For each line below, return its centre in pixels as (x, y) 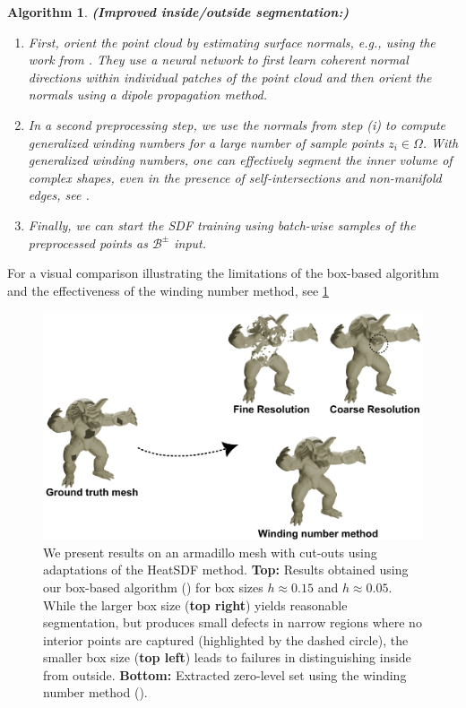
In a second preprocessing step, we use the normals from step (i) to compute (237, 124)
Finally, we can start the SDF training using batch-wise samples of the (222, 224)
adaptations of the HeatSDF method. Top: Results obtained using (226, 570)
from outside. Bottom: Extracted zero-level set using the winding (225, 674)
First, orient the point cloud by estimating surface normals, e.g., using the (232, 42)
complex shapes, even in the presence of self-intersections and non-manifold (235, 177)
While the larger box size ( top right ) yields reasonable (195, 604)
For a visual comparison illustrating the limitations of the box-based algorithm (223, 273)
